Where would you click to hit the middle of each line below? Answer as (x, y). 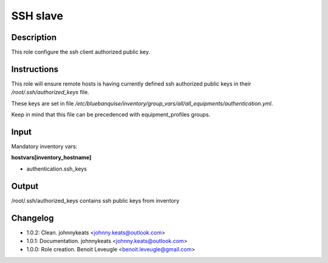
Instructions (35, 69)
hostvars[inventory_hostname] (51, 157)
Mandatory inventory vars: (44, 146)
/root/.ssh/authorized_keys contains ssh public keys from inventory (95, 200)
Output (25, 186)
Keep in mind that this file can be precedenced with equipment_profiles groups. (111, 115)
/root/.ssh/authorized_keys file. (50, 92)
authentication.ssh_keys (57, 169)
